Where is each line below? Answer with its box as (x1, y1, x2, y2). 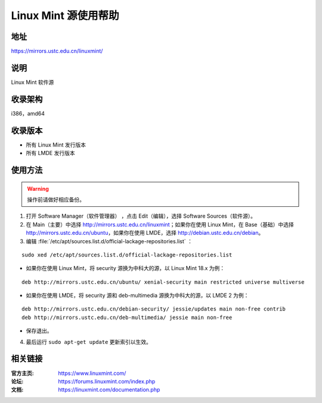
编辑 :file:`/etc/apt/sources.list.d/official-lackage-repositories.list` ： (26, 237, 193, 244)
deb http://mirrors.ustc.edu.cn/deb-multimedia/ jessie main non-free (21, 314, 233, 321)
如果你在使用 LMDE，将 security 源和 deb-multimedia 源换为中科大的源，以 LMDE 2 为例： (26, 292, 249, 299)
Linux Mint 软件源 (11, 78, 54, 86)
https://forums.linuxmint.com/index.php (58, 377, 156, 385)
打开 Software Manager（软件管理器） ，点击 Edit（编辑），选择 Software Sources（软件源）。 (26, 212, 256, 220)
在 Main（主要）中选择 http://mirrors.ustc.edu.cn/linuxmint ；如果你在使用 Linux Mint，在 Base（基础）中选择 (26, 221, 295, 228)
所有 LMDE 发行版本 (26, 150, 75, 157)
